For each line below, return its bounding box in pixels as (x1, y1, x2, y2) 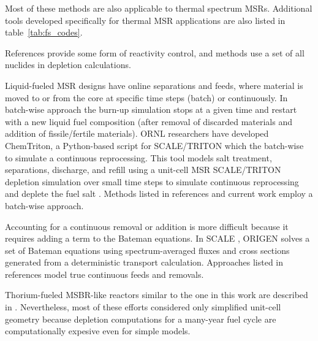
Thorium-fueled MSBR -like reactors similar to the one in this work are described (5, 288, 308, 301)
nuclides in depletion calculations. (5, 58, 131, 71)
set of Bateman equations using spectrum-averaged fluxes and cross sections (5, 243, 290, 256)
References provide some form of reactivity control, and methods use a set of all (5, 46, 305, 59)
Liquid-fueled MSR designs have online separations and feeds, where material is (5, 79, 303, 91)
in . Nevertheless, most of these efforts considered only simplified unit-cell (5, 301, 281, 313)
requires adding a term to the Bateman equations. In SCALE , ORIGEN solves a (5, 232, 310, 245)
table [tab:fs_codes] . (5, 26, 83, 39)
